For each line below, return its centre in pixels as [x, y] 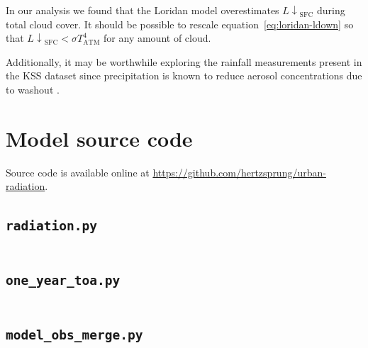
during [331, 10]
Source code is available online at [78, 172]
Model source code [99, 138]
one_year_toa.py [63, 281]
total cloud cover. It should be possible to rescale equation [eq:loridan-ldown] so [180, 24]
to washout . [33, 89]
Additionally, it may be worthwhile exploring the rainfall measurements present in [184, 61]
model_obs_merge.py [74, 335]
